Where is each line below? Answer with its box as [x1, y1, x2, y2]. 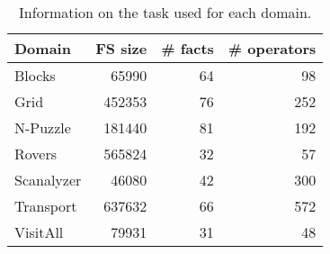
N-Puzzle [14, 117, 71, 138]
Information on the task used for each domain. [19, 2, 312, 23]
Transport [14, 195, 77, 216]
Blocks [14, 65, 56, 86]
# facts [161, 38, 214, 59]
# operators [227, 38, 317, 59]
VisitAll [14, 222, 64, 242]
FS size [95, 38, 147, 59]
